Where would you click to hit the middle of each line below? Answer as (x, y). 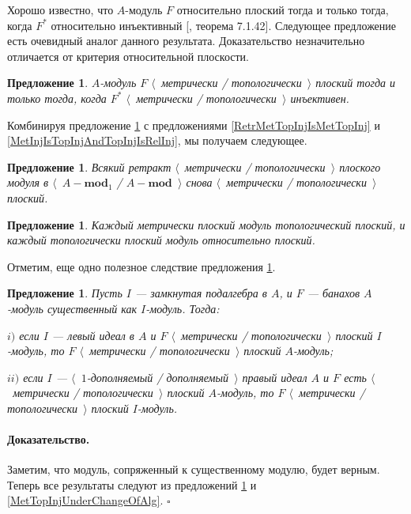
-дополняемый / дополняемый (157, 377)
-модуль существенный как (72, 308)
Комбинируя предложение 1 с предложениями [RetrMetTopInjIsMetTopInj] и (194, 125)
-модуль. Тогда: (183, 308)
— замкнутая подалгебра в (201, 293)
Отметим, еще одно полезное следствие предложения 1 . (141, 266)
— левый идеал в (93, 335)
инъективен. (320, 98)
